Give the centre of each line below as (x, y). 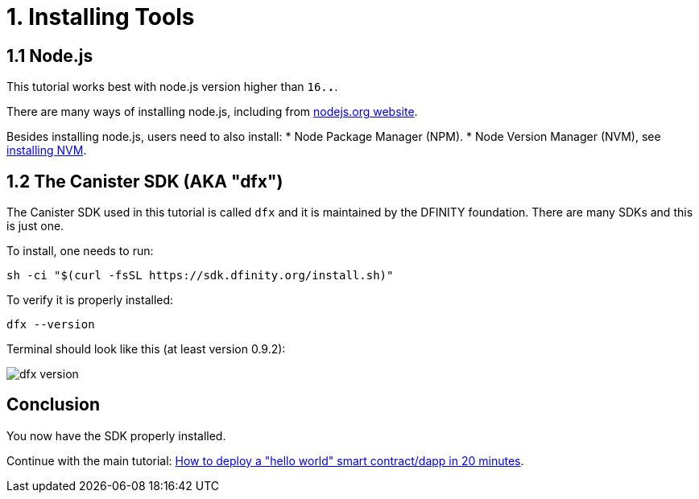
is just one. (35, 226)
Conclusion (54, 405)
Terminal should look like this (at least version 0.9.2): (146, 349)
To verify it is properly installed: (90, 300)
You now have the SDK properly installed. (116, 435)
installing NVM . (47, 151)
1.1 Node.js (50, 56)
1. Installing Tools (101, 17)
